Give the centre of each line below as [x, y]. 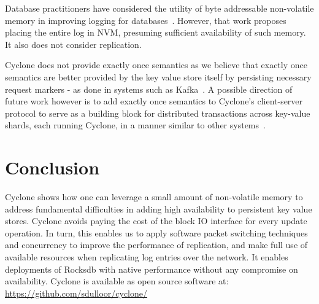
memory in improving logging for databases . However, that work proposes [146, 20]
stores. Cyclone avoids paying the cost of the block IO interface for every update [156, 221]
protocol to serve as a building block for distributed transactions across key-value [158, 113]
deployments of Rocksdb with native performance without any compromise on [152, 269]
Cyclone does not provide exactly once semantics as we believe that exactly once [156, 65]
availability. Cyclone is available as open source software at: [117, 281]
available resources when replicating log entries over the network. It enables [147, 257]
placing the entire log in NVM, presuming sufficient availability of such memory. [156, 32]
